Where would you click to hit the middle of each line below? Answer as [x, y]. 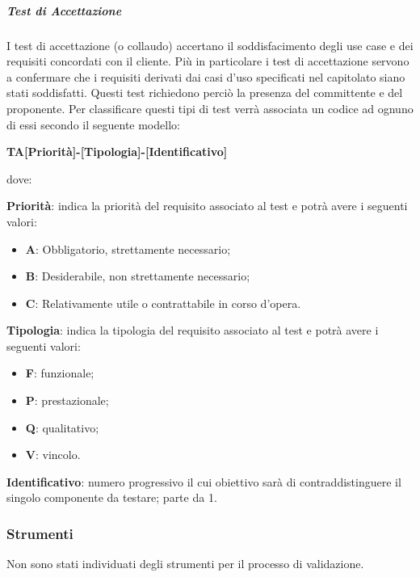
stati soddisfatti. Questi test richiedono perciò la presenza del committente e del [205, 93]
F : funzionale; [60, 373]
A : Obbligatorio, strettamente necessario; [128, 248]
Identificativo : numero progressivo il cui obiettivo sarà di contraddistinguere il [204, 481]
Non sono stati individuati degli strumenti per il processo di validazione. [185, 564]
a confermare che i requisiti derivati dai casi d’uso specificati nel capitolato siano [206, 76]
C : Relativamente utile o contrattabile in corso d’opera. [163, 303]
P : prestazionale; [67, 400]
